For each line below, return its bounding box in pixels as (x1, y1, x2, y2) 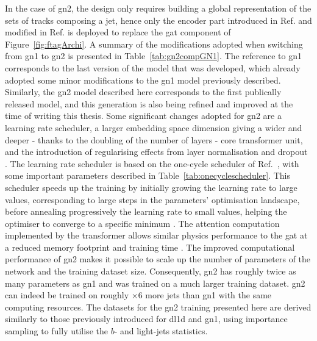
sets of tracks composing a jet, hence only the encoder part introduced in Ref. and (5, 13, 312, 26)
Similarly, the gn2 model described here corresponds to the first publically (5, 85, 282, 98)
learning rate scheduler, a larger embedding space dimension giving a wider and (5, 121, 302, 134)
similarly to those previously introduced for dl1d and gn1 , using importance (5, 312, 288, 325)
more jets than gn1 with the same (145, 289, 272, 301)
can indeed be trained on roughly (5, 289, 129, 301)
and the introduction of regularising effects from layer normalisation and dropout (5, 145, 308, 158)
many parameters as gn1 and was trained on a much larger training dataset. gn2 (5, 276, 305, 289)
